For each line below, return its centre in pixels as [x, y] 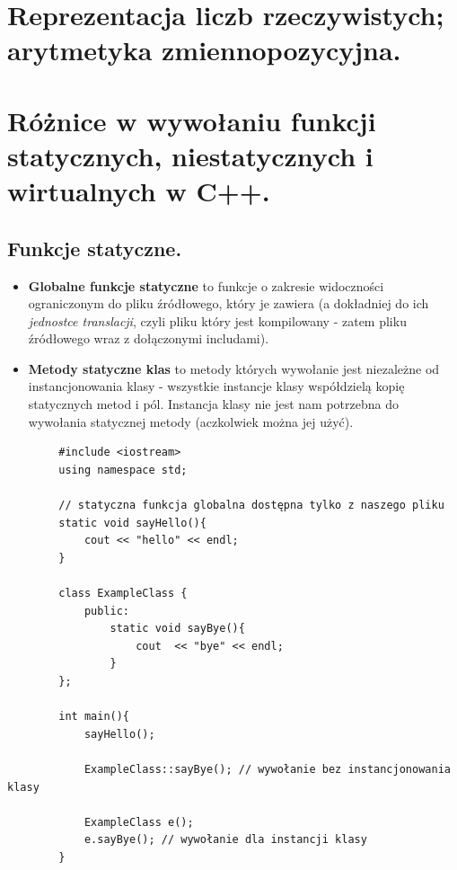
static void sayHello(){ [132, 523]
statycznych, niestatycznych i [190, 155]
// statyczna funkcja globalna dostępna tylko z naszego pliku [251, 506]
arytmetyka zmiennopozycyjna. [204, 50]
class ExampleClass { [123, 594]
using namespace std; [123, 470]
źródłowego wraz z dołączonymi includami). [149, 338]
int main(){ [94, 717]
